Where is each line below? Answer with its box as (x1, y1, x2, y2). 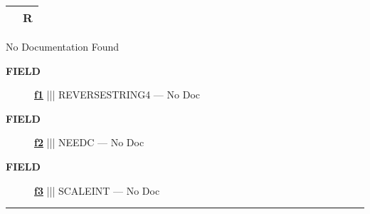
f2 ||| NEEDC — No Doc (34, 135, 144, 150)
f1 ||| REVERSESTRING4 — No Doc (34, 87, 200, 102)
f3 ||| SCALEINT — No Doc (34, 183, 160, 198)
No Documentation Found (6, 39, 120, 53)
